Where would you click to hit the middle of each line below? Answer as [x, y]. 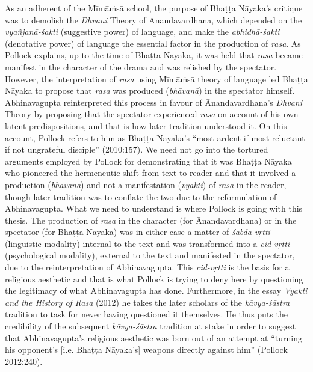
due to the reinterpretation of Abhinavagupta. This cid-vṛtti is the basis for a [147, 267]
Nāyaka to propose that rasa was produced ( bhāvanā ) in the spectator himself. [150, 90]
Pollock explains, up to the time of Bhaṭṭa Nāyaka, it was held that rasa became [154, 55]
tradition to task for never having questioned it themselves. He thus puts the [146, 314]
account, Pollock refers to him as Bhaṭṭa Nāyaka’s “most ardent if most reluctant [155, 137]
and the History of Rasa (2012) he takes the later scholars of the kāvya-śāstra [147, 302]
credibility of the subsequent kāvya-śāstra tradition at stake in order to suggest [150, 326]
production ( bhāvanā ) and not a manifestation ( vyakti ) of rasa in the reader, [146, 184]
